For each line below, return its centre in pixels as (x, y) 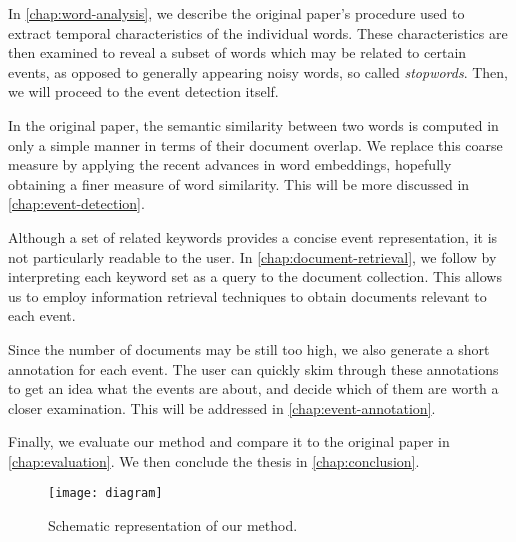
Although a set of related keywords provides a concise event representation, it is (253, 236)
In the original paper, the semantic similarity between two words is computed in (253, 124)
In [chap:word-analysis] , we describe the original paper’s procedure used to (236, 13)
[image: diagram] (105, 493)
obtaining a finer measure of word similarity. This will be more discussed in (239, 183)
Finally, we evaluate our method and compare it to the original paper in (229, 441)
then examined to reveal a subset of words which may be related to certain (237, 52)
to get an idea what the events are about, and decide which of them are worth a (253, 388)
